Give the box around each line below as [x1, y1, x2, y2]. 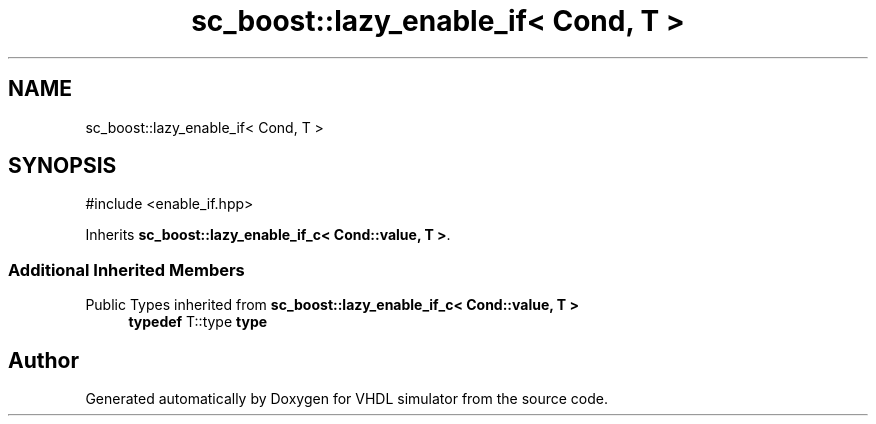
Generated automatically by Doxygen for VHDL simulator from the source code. [85, 390, 609, 408]
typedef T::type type [128, 313, 268, 331]
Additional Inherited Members [8, 259, 245, 280]
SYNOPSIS [8, 153, 117, 179]
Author [8, 347, 79, 373]
